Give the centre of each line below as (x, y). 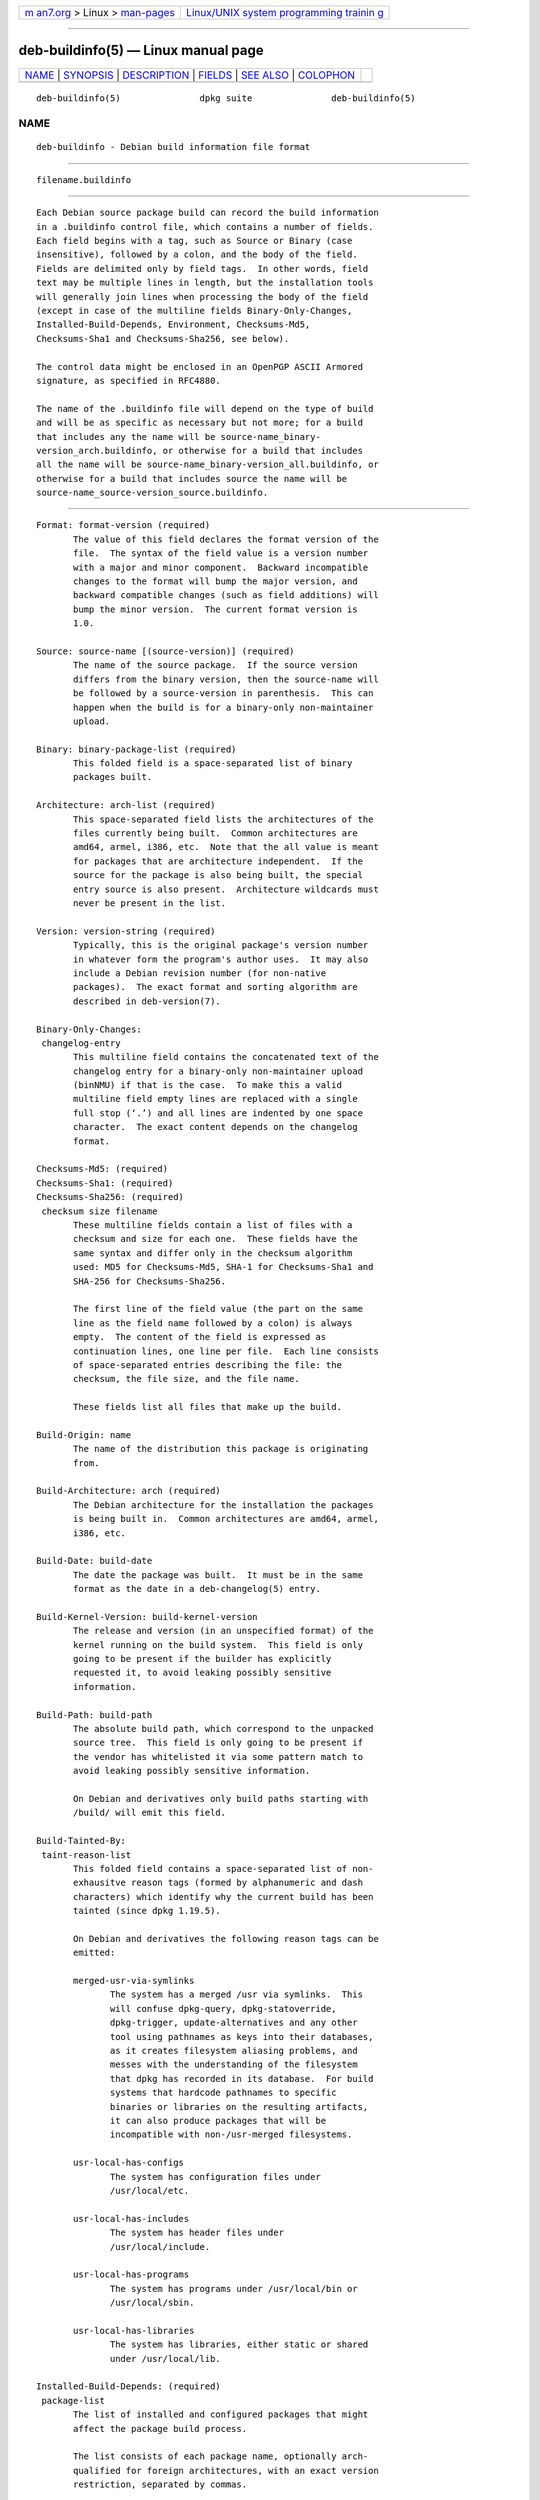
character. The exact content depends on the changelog (216, 1127)
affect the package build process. (160, 2428)
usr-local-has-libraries (134, 2330)
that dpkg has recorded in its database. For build (242, 2078)
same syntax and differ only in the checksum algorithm (213, 1253)
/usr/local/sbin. (152, 2303)
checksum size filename (99, 1211)
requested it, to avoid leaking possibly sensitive (202, 1673)
